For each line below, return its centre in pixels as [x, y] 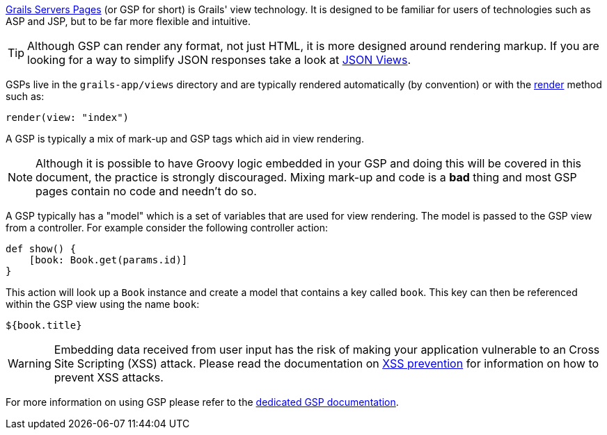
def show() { [41, 249]
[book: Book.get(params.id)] [108, 260]
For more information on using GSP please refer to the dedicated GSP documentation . [202, 402]
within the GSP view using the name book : [103, 304]
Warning [30, 363]
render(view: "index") [68, 117]
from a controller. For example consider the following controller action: [167, 228]
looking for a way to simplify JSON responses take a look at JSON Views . [219, 60]
